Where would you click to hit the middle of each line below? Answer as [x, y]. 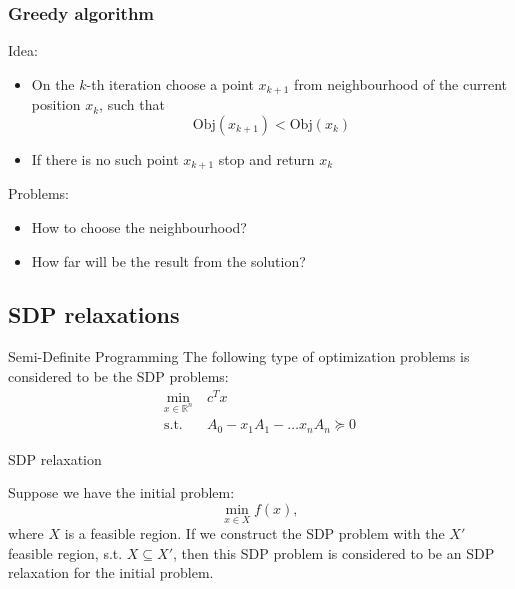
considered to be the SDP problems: [118, 375]
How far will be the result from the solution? [168, 260]
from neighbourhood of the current [401, 83]
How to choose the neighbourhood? [139, 226]
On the [53, 83]
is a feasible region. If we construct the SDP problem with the [254, 533]
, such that [132, 104]
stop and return [266, 158]
